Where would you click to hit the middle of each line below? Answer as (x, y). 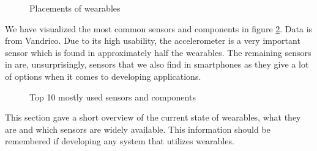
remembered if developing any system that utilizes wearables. (120, 141)
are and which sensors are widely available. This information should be (138, 129)
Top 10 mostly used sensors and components (113, 97)
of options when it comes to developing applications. (103, 76)
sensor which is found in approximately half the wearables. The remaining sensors (158, 52)
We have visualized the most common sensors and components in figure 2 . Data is (159, 28)
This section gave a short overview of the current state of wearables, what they (153, 117)
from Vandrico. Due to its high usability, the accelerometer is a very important (153, 40)
